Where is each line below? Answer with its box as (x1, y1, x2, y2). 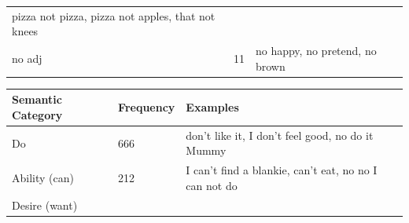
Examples (186, 99, 239, 115)
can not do (186, 177, 238, 193)
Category (12, 106, 63, 122)
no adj (12, 49, 42, 66)
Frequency (118, 99, 175, 115)
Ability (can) (12, 170, 74, 186)
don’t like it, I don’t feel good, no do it (186, 126, 374, 143)
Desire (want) (12, 196, 78, 213)
